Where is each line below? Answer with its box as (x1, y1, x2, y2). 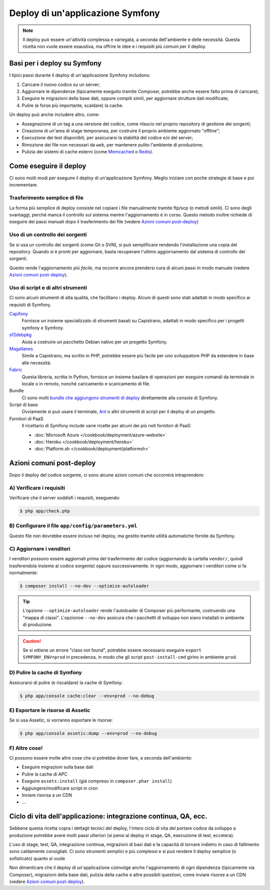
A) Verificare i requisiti (9, 485, 65, 492)
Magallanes (9, 345, 33, 352)
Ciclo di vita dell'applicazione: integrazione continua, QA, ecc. (9, 812, 207, 821)
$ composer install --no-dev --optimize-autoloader (19, 583, 149, 589)
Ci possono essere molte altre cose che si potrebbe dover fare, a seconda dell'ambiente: (9, 755, 192, 761)
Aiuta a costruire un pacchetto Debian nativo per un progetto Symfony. (21, 339, 167, 345)
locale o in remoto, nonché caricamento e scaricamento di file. (21, 380, 151, 387)
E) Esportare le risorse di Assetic (9, 707, 90, 714)
